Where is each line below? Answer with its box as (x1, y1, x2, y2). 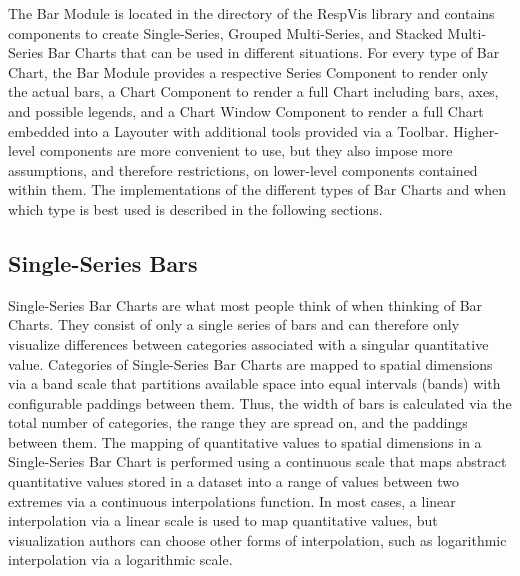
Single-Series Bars (8, 247, 198, 278)
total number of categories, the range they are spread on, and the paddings (8, 412, 468, 433)
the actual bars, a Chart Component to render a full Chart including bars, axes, (8, 81, 499, 102)
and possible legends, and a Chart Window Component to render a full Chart (8, 100, 484, 121)
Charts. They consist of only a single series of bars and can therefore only (8, 314, 460, 335)
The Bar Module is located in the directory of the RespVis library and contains (8, 3, 495, 23)
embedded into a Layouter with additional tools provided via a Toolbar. (8, 120, 449, 141)
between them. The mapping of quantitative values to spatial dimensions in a (8, 431, 482, 452)
